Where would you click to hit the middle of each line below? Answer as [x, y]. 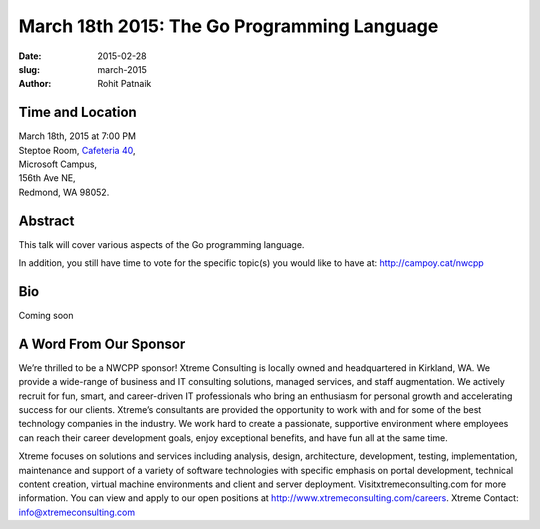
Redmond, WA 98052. [64, 192]
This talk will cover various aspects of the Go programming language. [161, 244]
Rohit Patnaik [124, 84]
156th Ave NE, [47, 178]
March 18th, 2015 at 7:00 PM [77, 136]
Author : [35, 84]
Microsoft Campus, [58, 164]
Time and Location [77, 112]
